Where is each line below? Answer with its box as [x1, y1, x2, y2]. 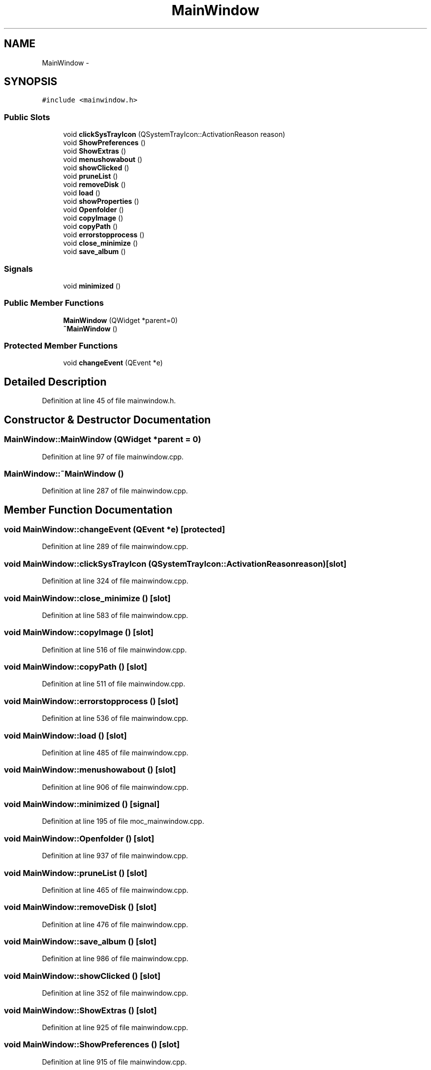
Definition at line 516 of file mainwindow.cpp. [42, 645, 187, 654]
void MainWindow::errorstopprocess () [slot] [4, 696, 179, 706]
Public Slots [4, 112, 50, 122]
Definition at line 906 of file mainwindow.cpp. [42, 782, 188, 791]
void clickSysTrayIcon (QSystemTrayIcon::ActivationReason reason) [63, 130, 285, 139]
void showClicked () [63, 163, 129, 172]
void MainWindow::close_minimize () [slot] [4, 593, 171, 603]
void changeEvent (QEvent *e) [63, 358, 163, 367]
